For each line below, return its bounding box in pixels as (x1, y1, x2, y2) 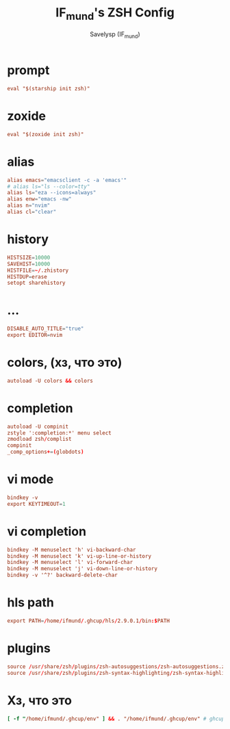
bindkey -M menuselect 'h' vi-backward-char (7, 546, 136, 553)
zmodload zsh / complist (7, 436, 72, 443)
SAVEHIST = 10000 (7, 260, 51, 268)
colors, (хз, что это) (7, 355, 123, 370)
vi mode (7, 472, 54, 487)
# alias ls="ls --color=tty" (7, 183, 90, 190)
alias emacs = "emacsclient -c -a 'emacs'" (7, 177, 127, 183)
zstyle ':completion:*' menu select (7, 429, 112, 436)
